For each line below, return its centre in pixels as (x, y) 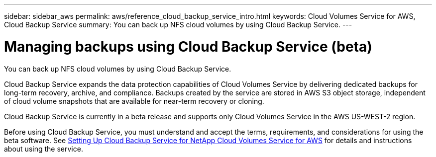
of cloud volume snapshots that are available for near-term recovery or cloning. (134, 101)
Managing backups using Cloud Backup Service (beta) (188, 46)
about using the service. (44, 149)
